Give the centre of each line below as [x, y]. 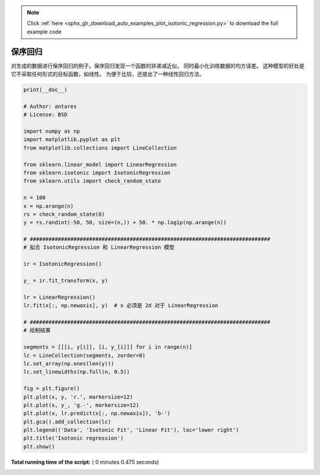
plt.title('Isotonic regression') [73, 438]
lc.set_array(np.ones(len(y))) [69, 364]
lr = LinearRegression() [60, 297]
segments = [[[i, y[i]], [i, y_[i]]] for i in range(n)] [108, 347]
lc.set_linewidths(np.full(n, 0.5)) [77, 372]
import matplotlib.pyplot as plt [72, 140]
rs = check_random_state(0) [64, 214]
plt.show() [39, 447]
